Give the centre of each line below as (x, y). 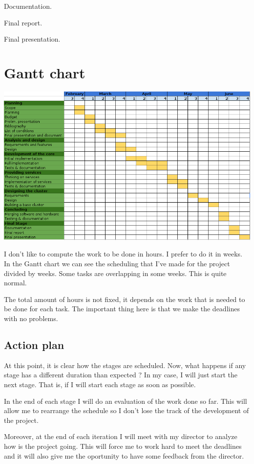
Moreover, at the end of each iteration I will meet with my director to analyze (121, 436)
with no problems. (31, 318)
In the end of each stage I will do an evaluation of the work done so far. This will (126, 401)
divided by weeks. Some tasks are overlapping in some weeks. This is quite (115, 273)
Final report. (23, 22)
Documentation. (28, 6)
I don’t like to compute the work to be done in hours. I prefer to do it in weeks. (123, 254)
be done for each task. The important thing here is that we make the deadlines (122, 309)
